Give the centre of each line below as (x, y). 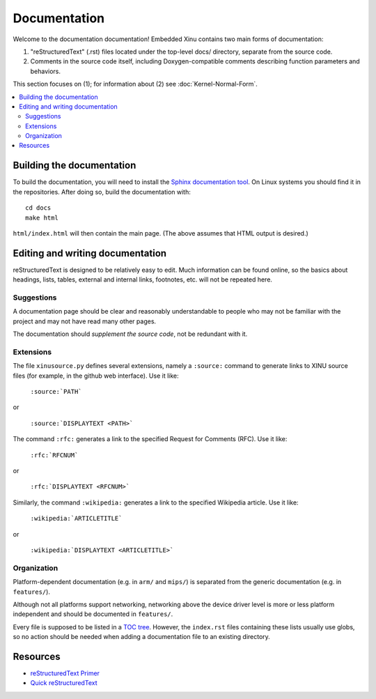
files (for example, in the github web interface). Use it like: (96, 376)
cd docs (38, 208)
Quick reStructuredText (64, 683)
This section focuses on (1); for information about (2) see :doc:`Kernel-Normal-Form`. (135, 84)
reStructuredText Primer (65, 673)
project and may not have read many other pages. (85, 321)
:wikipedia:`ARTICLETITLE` (76, 519)
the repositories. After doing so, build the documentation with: (102, 192)
